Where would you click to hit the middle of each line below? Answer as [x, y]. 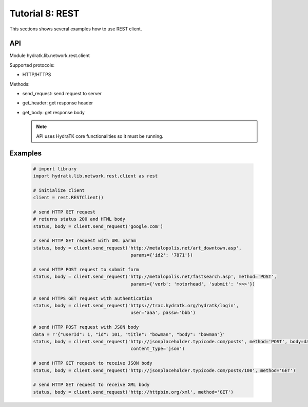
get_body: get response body [53, 112]
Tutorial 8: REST [44, 13]
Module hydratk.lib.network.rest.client [50, 56]
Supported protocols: [32, 65]
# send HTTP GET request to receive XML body [91, 385]
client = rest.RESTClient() [68, 198]
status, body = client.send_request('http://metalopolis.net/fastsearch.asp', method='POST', [155, 277]
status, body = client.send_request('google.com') [98, 226]
